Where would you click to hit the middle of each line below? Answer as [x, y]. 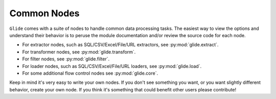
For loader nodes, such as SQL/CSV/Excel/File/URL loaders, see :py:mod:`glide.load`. [112, 66]
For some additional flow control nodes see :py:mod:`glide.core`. [90, 73]
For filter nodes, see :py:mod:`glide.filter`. [66, 59]
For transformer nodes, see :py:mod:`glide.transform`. [79, 52]
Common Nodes [44, 13]
